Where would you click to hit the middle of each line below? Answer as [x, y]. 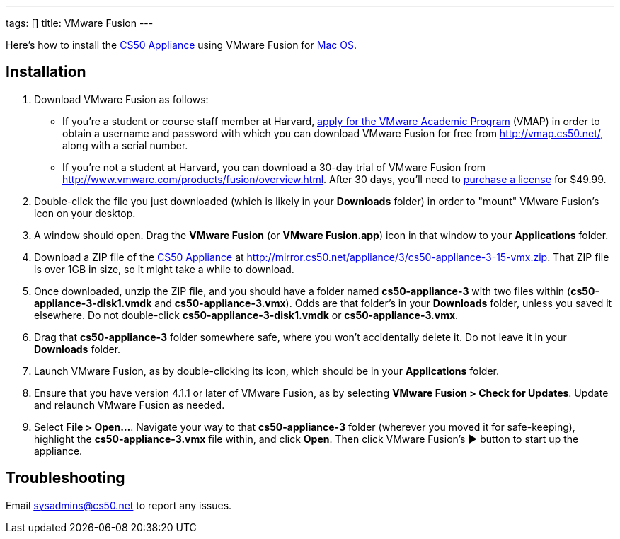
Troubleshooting [65, 478]
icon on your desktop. [85, 213]
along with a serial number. [125, 145]
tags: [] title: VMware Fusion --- [80, 23]
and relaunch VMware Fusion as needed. [130, 405]
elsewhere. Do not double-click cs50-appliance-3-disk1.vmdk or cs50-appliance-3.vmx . [246, 315]
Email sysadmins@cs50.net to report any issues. [119, 505]
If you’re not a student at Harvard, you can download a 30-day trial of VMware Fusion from [274, 167]
